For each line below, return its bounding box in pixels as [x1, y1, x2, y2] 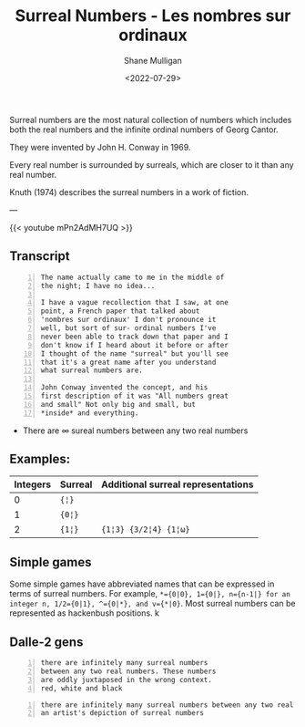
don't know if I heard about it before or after [40, 340, 229, 349]
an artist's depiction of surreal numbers [40, 709, 205, 718]
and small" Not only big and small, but [40, 400, 197, 409]
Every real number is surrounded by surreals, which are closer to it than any [9, 159, 294, 170]
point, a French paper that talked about [40, 306, 200, 316]
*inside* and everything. [40, 408, 139, 418]
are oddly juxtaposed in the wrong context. [40, 675, 212, 684]
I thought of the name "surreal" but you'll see [40, 348, 229, 358]
